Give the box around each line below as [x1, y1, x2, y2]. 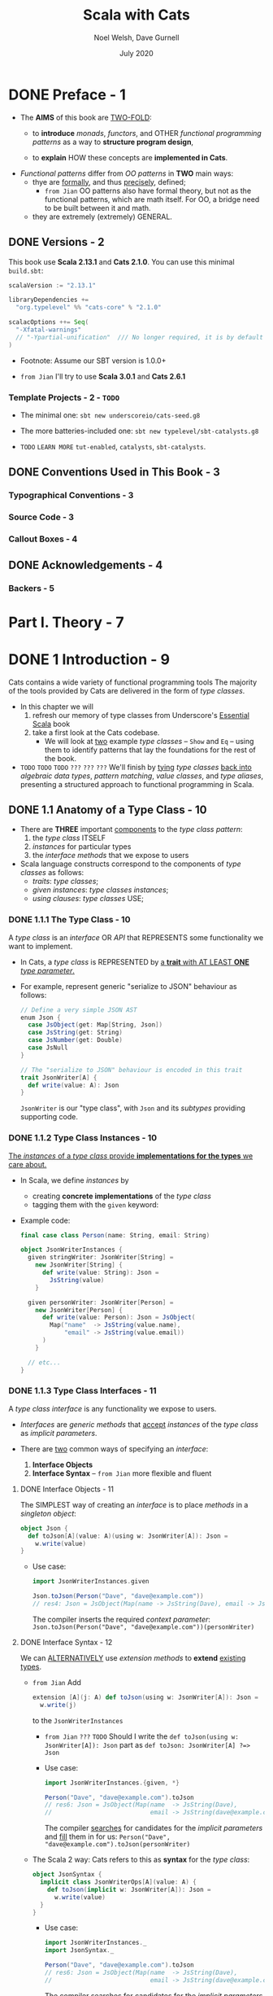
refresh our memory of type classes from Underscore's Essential [32, 710, 250, 720]
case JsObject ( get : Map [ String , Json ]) [28, 1021, 163, 1029]
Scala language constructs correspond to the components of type [19, 859, 241, 869]
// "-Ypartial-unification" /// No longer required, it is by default [15, 333, 264, 341]
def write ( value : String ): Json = [41, 1268, 159, 1277]
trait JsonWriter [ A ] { [19, 1073, 97, 1082]
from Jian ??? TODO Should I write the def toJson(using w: [44, 1731, 240, 1741]
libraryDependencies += [8, 295, 89, 304]
